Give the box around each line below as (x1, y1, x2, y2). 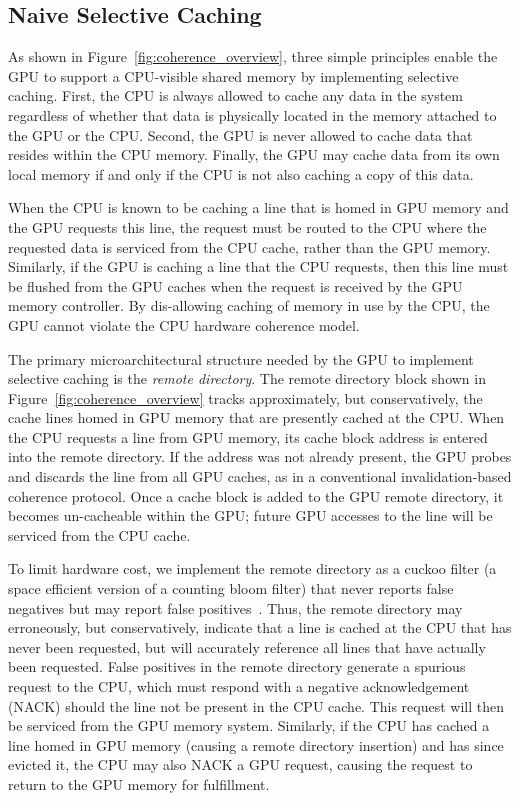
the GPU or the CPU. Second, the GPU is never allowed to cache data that (8, 124, 473, 145)
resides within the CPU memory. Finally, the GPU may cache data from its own (8, 144, 500, 165)
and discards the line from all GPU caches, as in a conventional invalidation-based (8, 466, 512, 487)
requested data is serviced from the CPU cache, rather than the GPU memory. (8, 236, 491, 257)
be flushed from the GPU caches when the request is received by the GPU (8, 275, 463, 296)
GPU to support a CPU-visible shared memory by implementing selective (8, 65, 459, 86)
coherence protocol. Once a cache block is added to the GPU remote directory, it (8, 485, 504, 506)
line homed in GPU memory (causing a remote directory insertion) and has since (8, 734, 504, 755)
